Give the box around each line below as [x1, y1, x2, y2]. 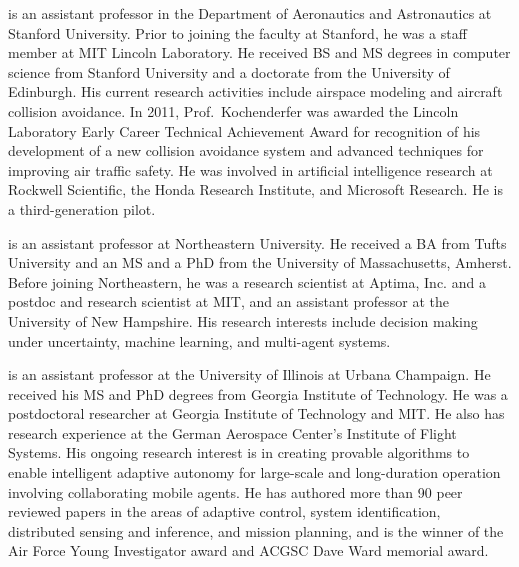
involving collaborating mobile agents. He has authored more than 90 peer [8, 481, 463, 502]
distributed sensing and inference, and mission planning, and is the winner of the [8, 520, 504, 541]
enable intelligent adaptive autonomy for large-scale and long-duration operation [8, 462, 501, 483]
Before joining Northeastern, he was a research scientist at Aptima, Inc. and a [8, 271, 486, 292]
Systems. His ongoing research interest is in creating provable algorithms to [8, 442, 470, 463]
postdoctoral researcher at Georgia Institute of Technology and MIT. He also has [8, 403, 505, 424]
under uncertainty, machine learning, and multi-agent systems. [8, 330, 391, 351]
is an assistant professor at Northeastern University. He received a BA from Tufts [8, 232, 507, 253]
